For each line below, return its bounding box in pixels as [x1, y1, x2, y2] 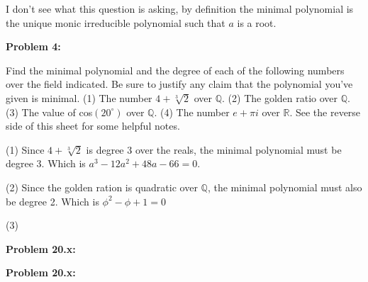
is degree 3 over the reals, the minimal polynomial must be [86, 142, 342, 157]
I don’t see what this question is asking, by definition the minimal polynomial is [6, 1, 354, 16]
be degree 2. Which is [6, 193, 99, 208]
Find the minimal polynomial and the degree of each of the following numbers [6, 62, 345, 77]
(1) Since [6, 142, 45, 157]
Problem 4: [6, 39, 61, 54]
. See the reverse [289, 104, 361, 119]
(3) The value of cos [6, 104, 93, 119]
